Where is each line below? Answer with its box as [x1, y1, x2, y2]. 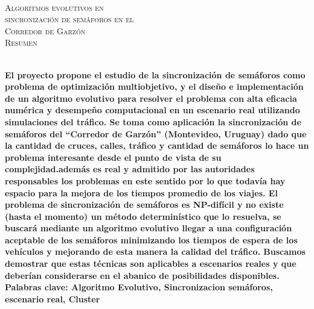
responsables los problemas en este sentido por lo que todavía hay [5, 174, 286, 187]
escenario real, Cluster [5, 292, 100, 305]
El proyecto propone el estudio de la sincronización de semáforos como [5, 68, 306, 81]
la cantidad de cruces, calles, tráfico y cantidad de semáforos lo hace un [5, 139, 309, 152]
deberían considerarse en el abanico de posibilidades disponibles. [5, 269, 280, 281]
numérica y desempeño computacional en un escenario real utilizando [5, 104, 300, 116]
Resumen [5, 36, 37, 49]
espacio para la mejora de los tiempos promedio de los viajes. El [5, 186, 278, 199]
